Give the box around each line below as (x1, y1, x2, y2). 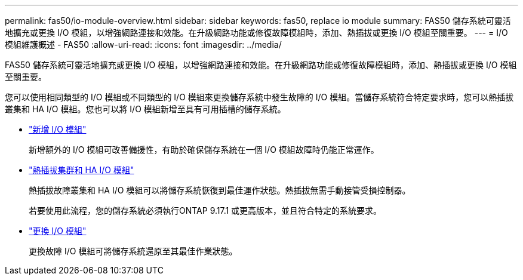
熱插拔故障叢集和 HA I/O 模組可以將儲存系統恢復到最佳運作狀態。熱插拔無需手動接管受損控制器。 (29, 185, 411, 195)
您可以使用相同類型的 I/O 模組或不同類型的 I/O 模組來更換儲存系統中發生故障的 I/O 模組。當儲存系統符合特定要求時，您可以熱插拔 (5, 92, 514, 102)
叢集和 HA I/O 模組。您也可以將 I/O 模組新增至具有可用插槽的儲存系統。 (5, 104, 286, 114)
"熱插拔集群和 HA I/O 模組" (29, 165, 134, 175)
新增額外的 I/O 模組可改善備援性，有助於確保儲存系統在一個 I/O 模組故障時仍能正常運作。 (29, 144, 379, 155)
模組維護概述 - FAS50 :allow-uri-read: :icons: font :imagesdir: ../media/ (5, 39, 282, 50)
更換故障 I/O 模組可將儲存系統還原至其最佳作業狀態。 (29, 246, 238, 256)
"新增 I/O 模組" (29, 124, 87, 134)
